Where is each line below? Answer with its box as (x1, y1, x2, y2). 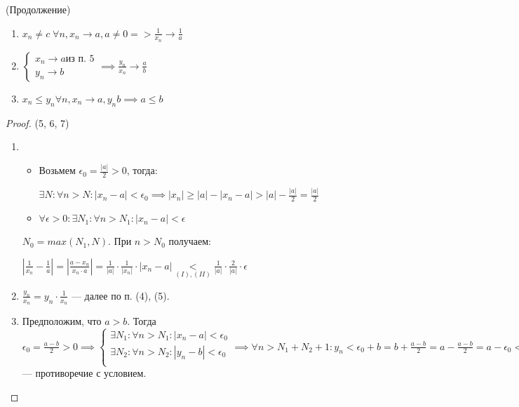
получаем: (168, 234, 212, 248)
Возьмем (39, 163, 76, 178)
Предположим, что (22, 314, 102, 328)
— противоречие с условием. (22, 366, 147, 380)
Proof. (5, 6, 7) (6, 115, 69, 130)
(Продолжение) (6, 2, 71, 16)
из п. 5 (65, 53, 95, 64)
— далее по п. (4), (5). (71, 288, 170, 302)
